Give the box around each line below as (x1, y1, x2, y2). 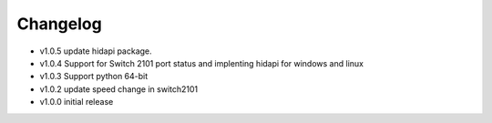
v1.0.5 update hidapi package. (39, 46, 152, 56)
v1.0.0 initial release (39, 97, 114, 108)
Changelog (16, 14, 102, 34)
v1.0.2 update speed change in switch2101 (39, 83, 199, 95)
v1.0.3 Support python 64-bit (39, 71, 149, 82)
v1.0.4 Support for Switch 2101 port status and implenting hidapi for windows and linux (39, 57, 364, 68)
